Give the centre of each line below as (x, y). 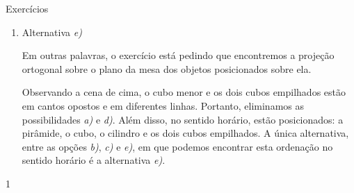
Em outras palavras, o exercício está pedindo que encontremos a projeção (178, 55)
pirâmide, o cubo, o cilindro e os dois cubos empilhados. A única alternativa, (185, 133)
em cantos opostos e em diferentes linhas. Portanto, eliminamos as (163, 105)
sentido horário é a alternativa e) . (94, 160)
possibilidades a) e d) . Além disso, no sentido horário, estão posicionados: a (183, 119)
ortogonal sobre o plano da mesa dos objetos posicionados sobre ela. (167, 68)
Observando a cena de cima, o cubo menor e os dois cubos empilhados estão (184, 92)
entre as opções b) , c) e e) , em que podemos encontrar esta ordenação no (177, 146)
